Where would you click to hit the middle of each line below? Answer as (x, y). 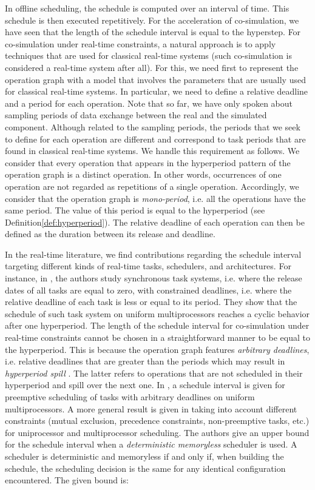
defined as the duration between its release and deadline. (110, 234)
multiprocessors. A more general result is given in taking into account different (151, 408)
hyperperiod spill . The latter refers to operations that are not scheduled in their (154, 373)
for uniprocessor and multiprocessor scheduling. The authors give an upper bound (157, 432)
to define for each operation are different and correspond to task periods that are (155, 139)
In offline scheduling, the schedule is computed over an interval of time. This (147, 8)
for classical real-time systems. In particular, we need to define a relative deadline (157, 91)
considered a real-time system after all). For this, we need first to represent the (152, 67)
